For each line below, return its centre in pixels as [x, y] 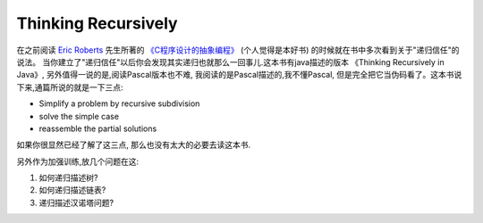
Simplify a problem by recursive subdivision [119, 103]
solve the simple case [79, 116]
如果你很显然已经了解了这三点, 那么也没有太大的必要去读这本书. [134, 145]
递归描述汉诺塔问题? [76, 202]
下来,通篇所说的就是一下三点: [70, 87]
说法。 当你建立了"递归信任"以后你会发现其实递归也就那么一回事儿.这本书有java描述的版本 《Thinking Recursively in [230, 62]
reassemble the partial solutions [98, 128]
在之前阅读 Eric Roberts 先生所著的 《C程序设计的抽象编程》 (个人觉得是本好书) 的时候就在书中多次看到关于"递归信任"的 [238, 50]
